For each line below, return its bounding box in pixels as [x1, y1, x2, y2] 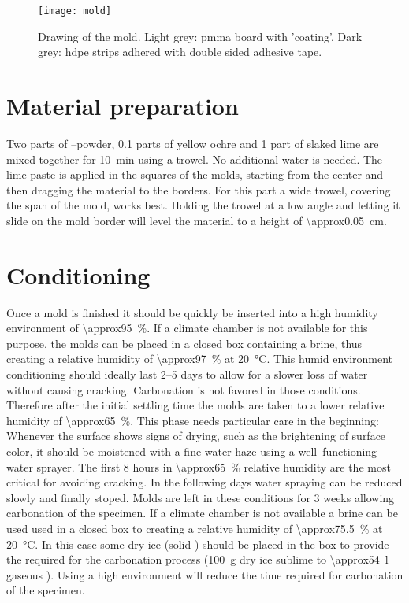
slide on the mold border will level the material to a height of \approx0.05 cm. [6, 212, 387, 228]
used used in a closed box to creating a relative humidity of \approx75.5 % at [6, 520, 383, 536]
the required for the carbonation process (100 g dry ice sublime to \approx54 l [6, 551, 389, 568]
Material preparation [6, 90, 239, 122]
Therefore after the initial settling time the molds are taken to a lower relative [6, 397, 385, 413]
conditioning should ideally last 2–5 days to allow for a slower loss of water [6, 366, 368, 383]
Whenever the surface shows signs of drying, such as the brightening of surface [6, 427, 386, 444]
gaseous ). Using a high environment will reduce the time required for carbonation [6, 566, 403, 583]
